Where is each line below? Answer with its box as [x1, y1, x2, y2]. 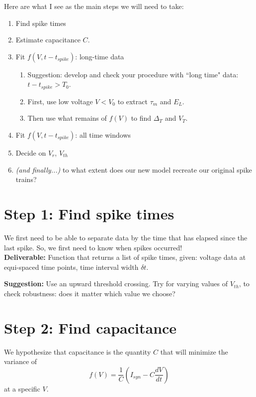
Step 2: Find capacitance [4, 317, 177, 338]
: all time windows [75, 130, 131, 140]
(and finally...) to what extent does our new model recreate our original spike [15, 164, 252, 175]
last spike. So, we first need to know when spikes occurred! [4, 242, 182, 252]
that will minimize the [160, 346, 228, 357]
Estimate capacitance [15, 34, 81, 45]
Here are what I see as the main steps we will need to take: [4, 1, 184, 11]
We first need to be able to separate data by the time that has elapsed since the [4, 232, 248, 242]
